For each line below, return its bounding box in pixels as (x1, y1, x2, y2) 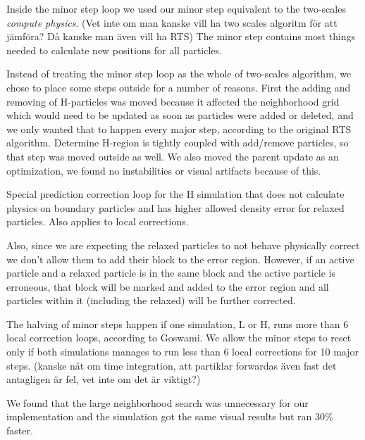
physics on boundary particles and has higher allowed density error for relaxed (6, 200, 345, 215)
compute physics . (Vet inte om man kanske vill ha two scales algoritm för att (6, 15, 338, 30)
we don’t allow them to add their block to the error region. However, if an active (6, 251, 354, 266)
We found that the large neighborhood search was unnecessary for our (6, 395, 309, 410)
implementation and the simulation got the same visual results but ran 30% (6, 409, 333, 424)
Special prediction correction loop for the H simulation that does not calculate (6, 187, 345, 201)
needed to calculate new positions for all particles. (6, 42, 222, 57)
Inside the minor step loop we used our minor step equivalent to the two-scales (6, 1, 346, 15)
